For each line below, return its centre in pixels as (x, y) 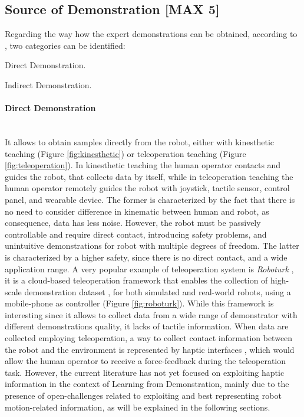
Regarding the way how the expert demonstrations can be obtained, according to (151, 34)
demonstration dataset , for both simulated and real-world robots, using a (158, 291)
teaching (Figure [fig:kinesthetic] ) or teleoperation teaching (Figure (125, 153)
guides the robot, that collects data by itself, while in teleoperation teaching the (149, 176)
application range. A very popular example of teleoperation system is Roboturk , (149, 268)
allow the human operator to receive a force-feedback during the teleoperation (146, 361)
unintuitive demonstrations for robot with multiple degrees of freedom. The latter (152, 246)
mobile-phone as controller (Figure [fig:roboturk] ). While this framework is (139, 303)
